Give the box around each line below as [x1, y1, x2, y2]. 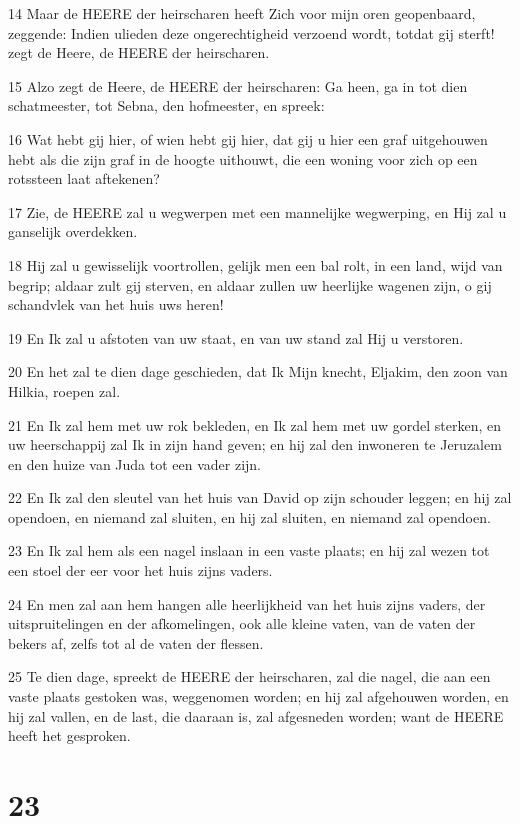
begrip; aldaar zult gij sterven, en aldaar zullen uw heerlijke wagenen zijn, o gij [8, 274, 492, 295]
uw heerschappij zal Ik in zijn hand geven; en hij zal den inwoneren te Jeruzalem [8, 434, 502, 455]
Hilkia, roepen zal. [8, 380, 121, 401]
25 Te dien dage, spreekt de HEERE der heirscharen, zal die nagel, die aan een [8, 666, 491, 687]
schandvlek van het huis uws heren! [8, 294, 224, 315]
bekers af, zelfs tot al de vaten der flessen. [8, 632, 264, 653]
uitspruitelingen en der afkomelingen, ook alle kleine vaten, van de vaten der [8, 613, 476, 634]
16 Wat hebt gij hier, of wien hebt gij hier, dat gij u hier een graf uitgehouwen [8, 128, 488, 149]
